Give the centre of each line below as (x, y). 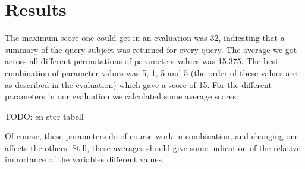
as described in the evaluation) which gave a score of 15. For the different (138, 84)
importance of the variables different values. (84, 159)
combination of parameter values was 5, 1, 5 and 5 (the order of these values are (151, 72)
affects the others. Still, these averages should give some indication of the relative (153, 147)
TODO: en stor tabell (44, 116)
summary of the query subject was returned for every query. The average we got (151, 49)
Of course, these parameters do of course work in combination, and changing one (152, 136)
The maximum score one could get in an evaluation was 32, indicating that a (145, 38)
